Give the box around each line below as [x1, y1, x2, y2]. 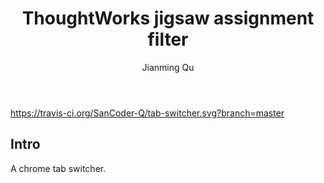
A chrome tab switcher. [10, 162, 107, 174]
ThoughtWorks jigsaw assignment [21, 7, 315, 30]
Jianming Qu [141, 61, 195, 73]
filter [147, 28, 189, 51]
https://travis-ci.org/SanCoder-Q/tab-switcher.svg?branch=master [10, 107, 285, 119]
